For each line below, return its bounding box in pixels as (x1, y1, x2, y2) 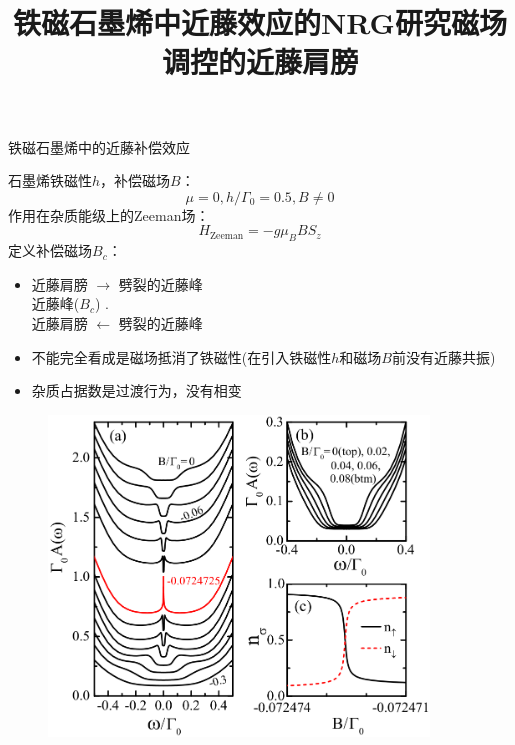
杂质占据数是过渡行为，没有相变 (31, 380, 242, 401)
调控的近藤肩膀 (161, 41, 358, 82)
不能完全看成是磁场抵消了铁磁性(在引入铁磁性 (31, 346, 332, 367)
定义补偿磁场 (8, 240, 92, 261)
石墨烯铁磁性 (8, 170, 92, 191)
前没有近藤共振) (391, 346, 496, 367)
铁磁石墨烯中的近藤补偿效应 (8, 136, 190, 157)
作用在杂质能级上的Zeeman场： (8, 204, 210, 225)
